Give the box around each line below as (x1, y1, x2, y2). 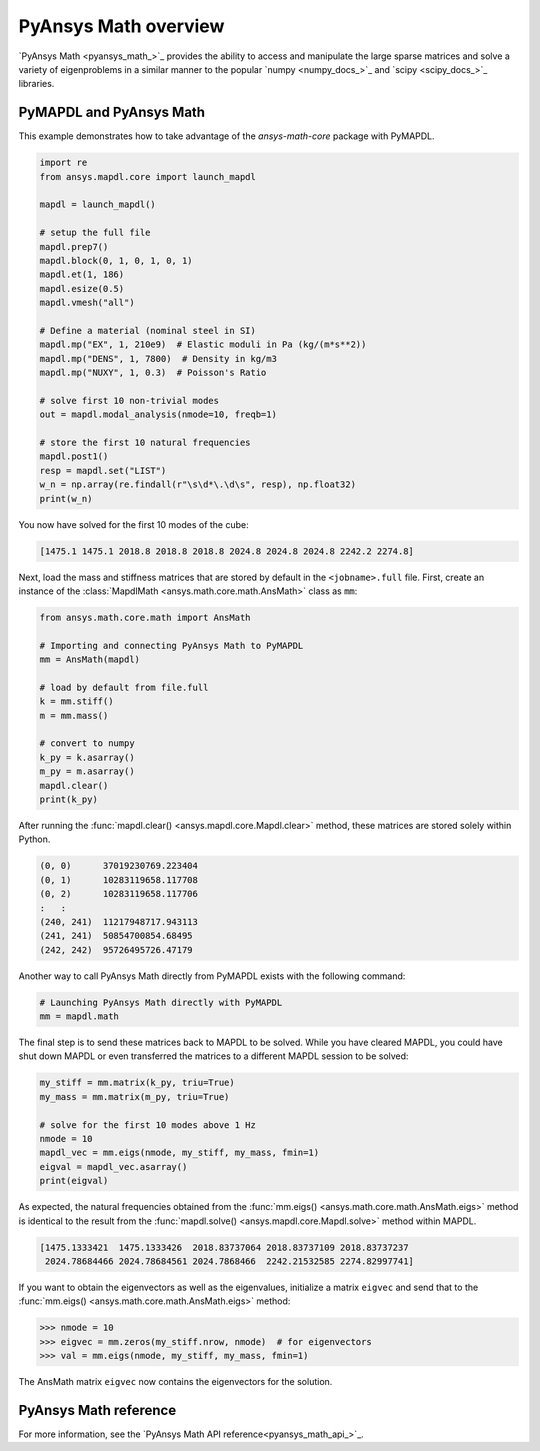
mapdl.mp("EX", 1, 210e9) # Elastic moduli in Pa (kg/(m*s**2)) (39, 339, 367, 350)
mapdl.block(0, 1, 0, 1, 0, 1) (39, 255, 194, 266)
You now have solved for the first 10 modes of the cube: (18, 518, 249, 530)
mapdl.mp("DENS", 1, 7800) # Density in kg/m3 (39, 353, 277, 364)
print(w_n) (39, 493, 93, 504)
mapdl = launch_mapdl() (39, 199, 157, 210)
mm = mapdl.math (39, 1011, 120, 1022)
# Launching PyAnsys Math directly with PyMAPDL (39, 996, 283, 1008)
